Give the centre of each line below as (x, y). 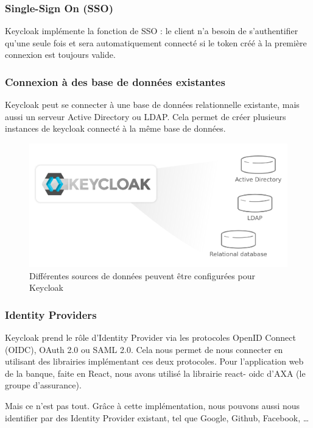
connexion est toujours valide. (60, 55)
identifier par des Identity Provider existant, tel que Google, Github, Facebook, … (157, 417)
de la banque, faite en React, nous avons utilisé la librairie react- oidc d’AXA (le (155, 373)
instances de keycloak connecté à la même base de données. (115, 128)
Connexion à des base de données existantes (115, 81)
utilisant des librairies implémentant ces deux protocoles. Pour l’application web (154, 361)
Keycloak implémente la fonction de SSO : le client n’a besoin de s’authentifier (152, 31)
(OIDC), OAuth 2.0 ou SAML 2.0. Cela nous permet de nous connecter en (144, 349)
